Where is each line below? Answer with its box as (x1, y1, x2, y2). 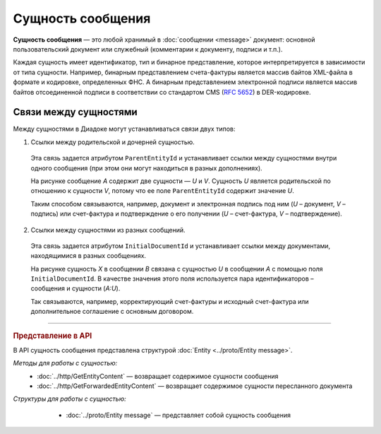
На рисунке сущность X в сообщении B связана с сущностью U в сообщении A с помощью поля (30, 264, 324, 273)
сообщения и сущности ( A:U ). (30, 284, 121, 293)
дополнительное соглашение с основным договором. (30, 307, 194, 316)
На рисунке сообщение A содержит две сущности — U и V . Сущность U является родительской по (30, 177, 331, 185)
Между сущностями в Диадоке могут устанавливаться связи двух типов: (13, 124, 236, 134)
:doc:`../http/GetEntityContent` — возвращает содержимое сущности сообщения (37, 372, 279, 380)
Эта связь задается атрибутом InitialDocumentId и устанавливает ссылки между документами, (30, 241, 331, 250)
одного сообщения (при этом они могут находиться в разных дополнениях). (30, 163, 262, 172)
